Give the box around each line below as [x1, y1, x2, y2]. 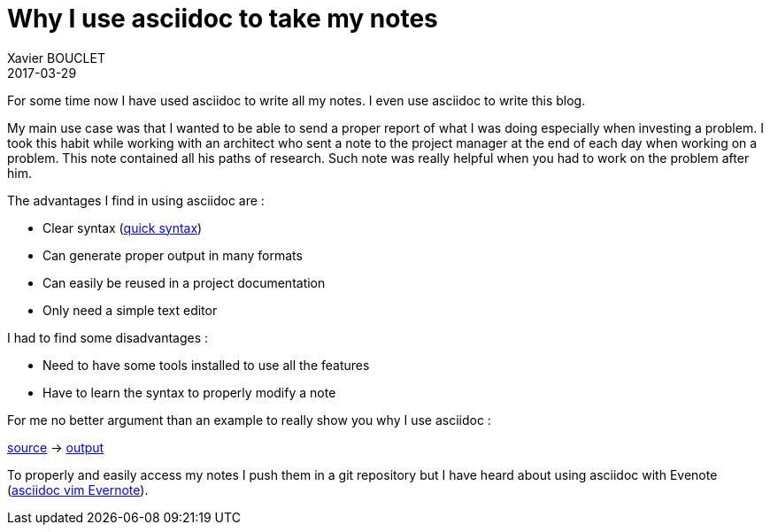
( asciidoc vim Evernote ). [7, 482, 149, 497]
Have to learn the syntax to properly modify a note [42, 384, 336, 400]
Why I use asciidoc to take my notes [7, 4, 438, 34]
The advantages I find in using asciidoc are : [7, 192, 265, 208]
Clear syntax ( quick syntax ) [42, 220, 203, 235]
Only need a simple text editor [42, 302, 218, 318]
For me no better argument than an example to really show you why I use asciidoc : [7, 412, 491, 428]
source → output [7, 439, 104, 455]
